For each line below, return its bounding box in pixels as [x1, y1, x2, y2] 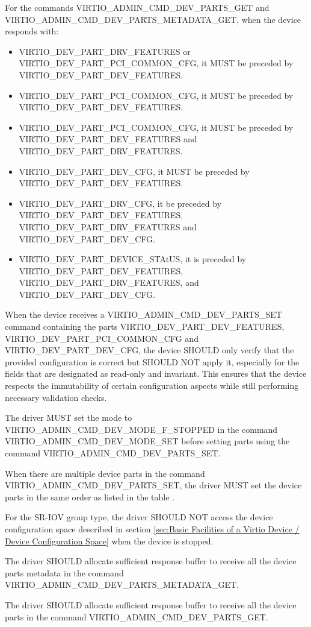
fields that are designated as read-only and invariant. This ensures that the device [5, 367, 307, 380]
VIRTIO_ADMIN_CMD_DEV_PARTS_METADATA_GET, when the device [5, 13, 301, 25]
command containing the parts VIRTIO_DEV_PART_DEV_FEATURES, [5, 320, 285, 333]
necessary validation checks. [5, 391, 107, 403]
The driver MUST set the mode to [5, 411, 132, 424]
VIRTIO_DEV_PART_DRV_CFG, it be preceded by [19, 197, 221, 209]
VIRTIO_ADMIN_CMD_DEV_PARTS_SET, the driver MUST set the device [5, 479, 302, 491]
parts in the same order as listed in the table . [5, 490, 174, 503]
